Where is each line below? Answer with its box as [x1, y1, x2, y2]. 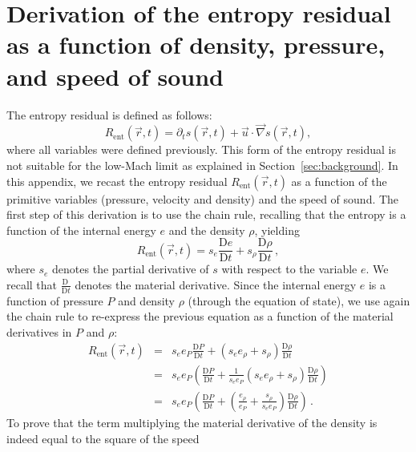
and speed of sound [6, 59, 224, 92]
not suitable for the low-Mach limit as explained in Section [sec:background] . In [6, 156, 398, 173]
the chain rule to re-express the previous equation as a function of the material [6, 308, 394, 325]
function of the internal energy [6, 221, 156, 238]
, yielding [254, 221, 300, 238]
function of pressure [6, 292, 103, 309]
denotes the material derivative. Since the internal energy [75, 276, 357, 293]
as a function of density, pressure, [6, 28, 386, 61]
